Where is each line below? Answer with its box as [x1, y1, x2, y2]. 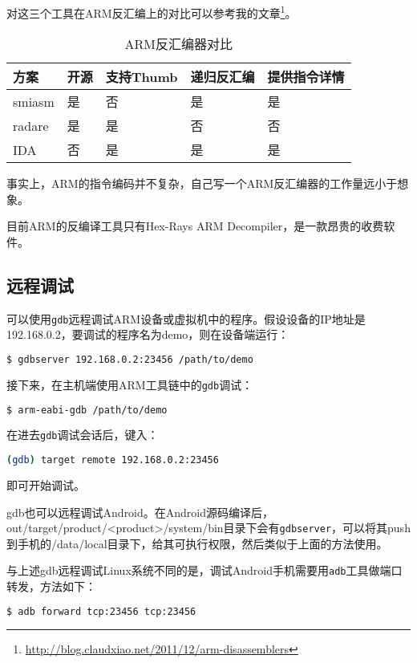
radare [13, 116, 49, 135]
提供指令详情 [267, 67, 345, 87]
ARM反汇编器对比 [124, 35, 233, 54]
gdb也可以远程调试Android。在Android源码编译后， [6, 503, 274, 520]
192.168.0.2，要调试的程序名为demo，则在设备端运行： [6, 326, 289, 343]
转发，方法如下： [6, 578, 96, 595]
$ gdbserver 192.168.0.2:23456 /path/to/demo [6, 354, 253, 366]
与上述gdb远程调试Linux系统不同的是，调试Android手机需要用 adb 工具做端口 [6, 562, 403, 579]
